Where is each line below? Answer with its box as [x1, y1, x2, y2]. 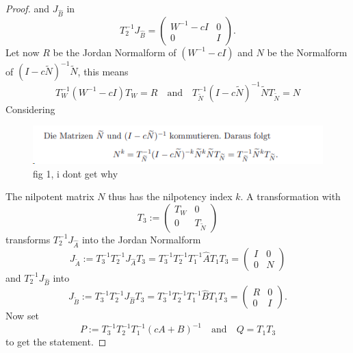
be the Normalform [267, 45, 348, 59]
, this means [77, 64, 129, 78]
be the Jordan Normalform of [53, 45, 176, 59]
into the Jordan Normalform [81, 232, 201, 246]
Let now [5, 45, 40, 59]
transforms [5, 232, 51, 246]
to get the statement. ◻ [5, 334, 107, 349]
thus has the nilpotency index [108, 189, 233, 204]
